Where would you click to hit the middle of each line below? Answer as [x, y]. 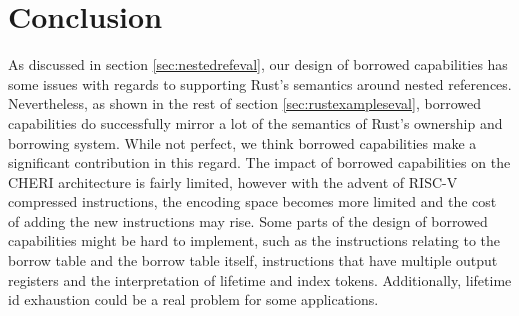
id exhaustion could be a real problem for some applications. [193, 299]
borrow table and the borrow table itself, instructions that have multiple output [253, 260]
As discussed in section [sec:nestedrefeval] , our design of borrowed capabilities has [258, 64]
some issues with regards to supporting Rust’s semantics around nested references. [260, 83]
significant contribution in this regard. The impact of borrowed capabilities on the [259, 162]
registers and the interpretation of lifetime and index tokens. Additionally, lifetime [260, 279]
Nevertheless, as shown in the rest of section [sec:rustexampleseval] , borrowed [244, 103]
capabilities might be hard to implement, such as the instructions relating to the [254, 240]
